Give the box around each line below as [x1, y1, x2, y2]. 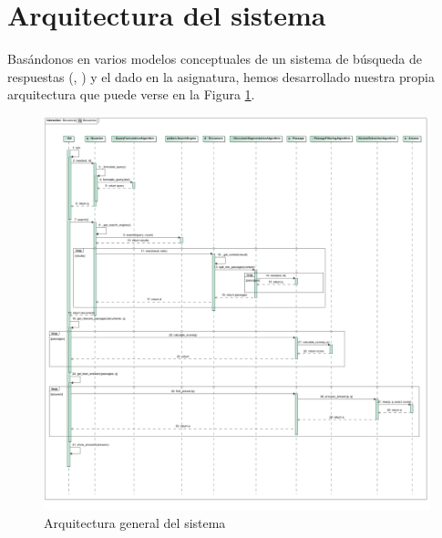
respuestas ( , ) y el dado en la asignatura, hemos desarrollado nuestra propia [7, 67, 436, 86]
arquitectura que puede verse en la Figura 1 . [7, 85, 255, 104]
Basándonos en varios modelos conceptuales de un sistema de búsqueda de [7, 49, 423, 68]
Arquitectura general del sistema [44, 513, 226, 533]
